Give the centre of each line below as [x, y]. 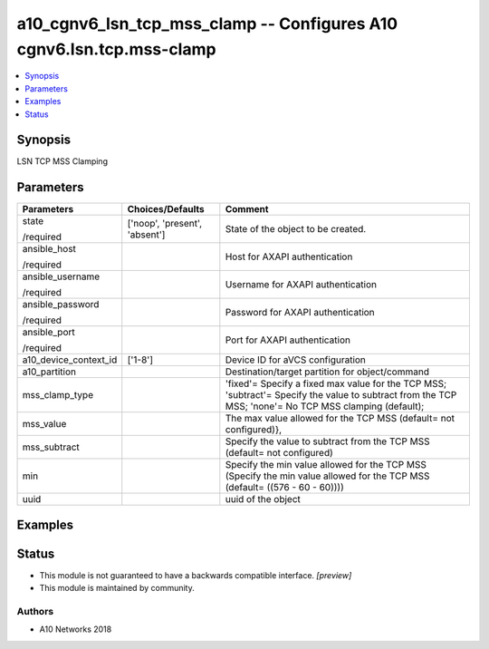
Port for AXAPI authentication [288, 340]
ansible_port [49, 333]
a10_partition [49, 372]
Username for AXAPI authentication [301, 285]
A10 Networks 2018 [76, 629]
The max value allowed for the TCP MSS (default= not [340, 419]
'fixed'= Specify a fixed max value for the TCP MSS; [336, 383]
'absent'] [146, 235]
